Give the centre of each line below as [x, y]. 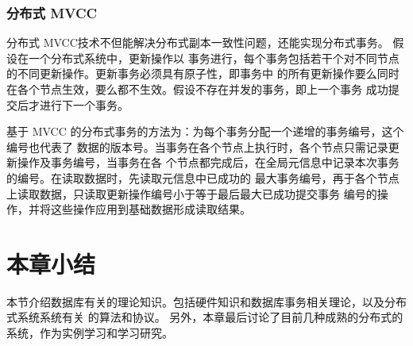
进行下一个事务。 [84, 104]
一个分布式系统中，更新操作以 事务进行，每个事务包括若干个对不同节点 [214, 58]
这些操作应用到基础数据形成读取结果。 [151, 209]
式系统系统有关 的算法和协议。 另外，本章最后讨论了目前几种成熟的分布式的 [205, 317]
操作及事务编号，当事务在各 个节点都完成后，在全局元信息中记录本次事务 [208, 162]
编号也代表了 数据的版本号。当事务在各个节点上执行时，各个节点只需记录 [197, 146]
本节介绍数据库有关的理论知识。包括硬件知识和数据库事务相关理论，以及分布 [206, 301]
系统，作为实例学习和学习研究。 [90, 333]
